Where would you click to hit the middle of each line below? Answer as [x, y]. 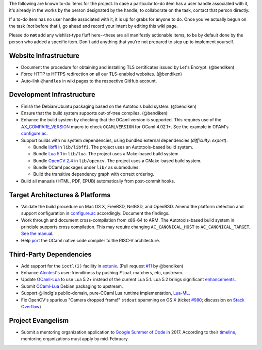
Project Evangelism [39, 320]
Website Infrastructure [44, 56]
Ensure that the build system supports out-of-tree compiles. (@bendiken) [94, 113]
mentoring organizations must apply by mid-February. [75, 339]
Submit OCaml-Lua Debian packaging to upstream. [72, 286]
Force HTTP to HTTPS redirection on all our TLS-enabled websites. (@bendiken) [102, 74]
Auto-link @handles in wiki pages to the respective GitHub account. [89, 81]
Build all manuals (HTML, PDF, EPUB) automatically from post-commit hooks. [98, 181]
